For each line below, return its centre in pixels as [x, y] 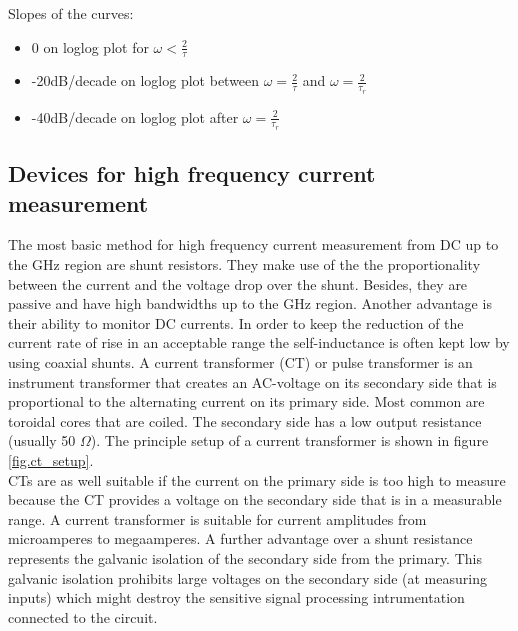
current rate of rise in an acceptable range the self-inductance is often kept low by [259, 342]
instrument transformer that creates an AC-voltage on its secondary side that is [252, 381]
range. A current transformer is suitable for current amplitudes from [217, 518]
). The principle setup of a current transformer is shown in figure [289, 440]
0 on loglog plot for [90, 46]
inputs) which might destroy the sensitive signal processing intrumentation [236, 597]
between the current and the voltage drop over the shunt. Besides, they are [238, 283]
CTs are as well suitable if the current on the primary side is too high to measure [257, 479]
